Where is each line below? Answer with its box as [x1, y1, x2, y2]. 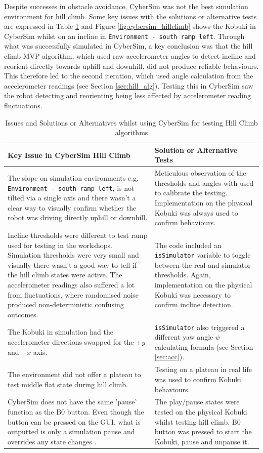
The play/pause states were [154, 396, 240, 407]
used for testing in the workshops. [8, 239, 112, 250]
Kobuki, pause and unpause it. [154, 436, 249, 446]
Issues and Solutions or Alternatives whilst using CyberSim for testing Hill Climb [5, 117, 258, 128]
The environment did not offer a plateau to [8, 369, 141, 380]
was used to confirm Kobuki [154, 374, 241, 384]
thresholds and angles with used [154, 177, 254, 188]
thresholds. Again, [154, 269, 211, 280]
